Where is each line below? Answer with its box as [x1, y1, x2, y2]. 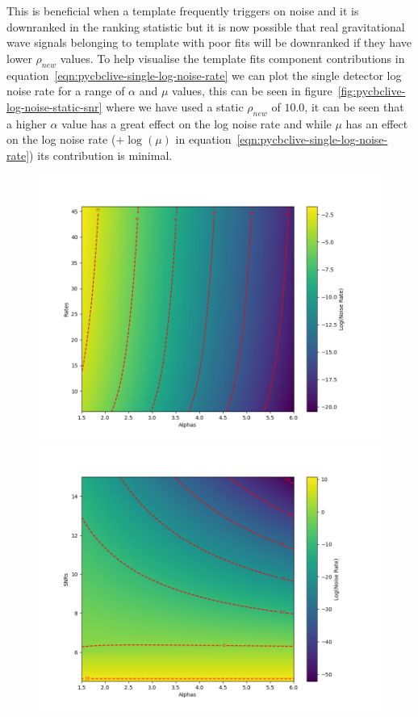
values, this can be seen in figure [172, 82, 332, 99]
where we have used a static [106, 98, 244, 115]
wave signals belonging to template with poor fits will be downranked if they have [6, 34, 412, 51]
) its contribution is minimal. [29, 146, 173, 163]
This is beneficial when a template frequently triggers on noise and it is [6, 2, 359, 19]
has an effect [345, 115, 408, 132]
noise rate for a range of [6, 82, 125, 99]
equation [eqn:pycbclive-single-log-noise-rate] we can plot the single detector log [6, 66, 402, 83]
